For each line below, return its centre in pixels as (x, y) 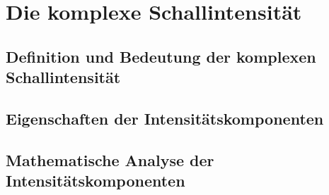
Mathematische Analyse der (110, 159)
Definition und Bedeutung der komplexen (161, 56)
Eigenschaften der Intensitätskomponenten (165, 118)
